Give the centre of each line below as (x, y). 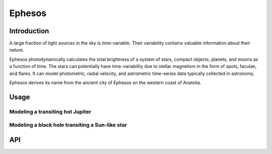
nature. (17, 50)
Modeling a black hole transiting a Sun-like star (68, 125)
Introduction (29, 31)
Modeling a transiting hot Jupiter (50, 112)
